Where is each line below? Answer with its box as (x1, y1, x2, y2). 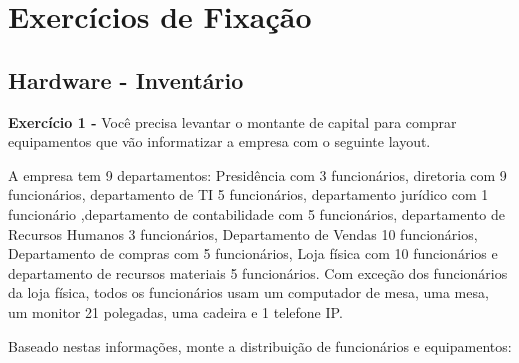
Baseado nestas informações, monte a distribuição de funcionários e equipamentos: (8, 335, 512, 356)
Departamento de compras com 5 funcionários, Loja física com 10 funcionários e (8, 243, 498, 264)
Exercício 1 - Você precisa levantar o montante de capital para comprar (8, 111, 457, 132)
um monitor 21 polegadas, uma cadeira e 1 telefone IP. (8, 301, 343, 322)
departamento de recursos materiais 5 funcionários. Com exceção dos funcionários (8, 262, 508, 283)
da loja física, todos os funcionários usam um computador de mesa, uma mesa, (8, 282, 489, 303)
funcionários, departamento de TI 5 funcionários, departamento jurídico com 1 (8, 184, 489, 205)
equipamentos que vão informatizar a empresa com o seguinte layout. (8, 131, 431, 152)
